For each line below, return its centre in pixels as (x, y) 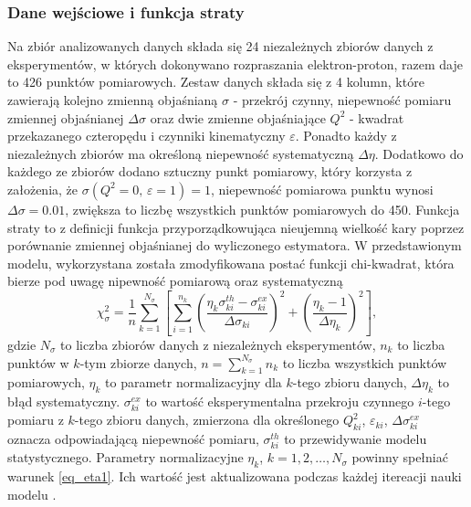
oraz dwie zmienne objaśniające (238, 117)
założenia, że (43, 189)
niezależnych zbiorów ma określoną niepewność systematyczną (181, 153)
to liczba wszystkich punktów (365, 362)
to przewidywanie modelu (356, 439)
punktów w (38, 362)
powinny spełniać (400, 457)
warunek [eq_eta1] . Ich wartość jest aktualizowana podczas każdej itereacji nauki (235, 476)
